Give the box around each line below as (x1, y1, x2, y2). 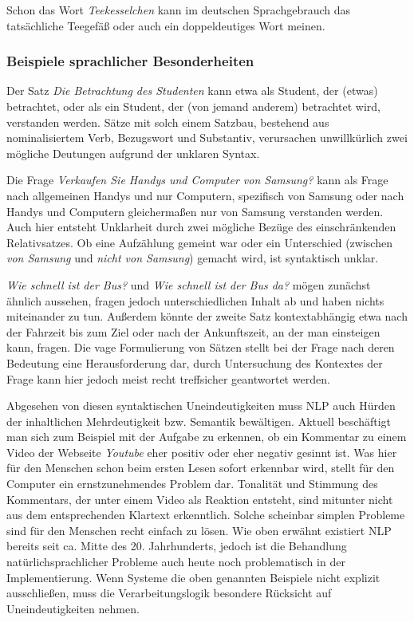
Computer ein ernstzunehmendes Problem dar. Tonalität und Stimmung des (6, 475, 378, 492)
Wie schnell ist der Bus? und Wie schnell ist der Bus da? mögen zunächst (6, 276, 371, 293)
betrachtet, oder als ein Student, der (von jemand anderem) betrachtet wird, (6, 98, 380, 114)
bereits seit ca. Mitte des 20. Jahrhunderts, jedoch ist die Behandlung (6, 537, 347, 554)
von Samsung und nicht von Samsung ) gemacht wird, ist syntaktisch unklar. (6, 250, 379, 266)
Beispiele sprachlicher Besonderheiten (6, 51, 254, 71)
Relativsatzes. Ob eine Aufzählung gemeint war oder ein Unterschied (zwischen (6, 234, 392, 250)
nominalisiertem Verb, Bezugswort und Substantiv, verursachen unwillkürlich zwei (6, 129, 408, 146)
